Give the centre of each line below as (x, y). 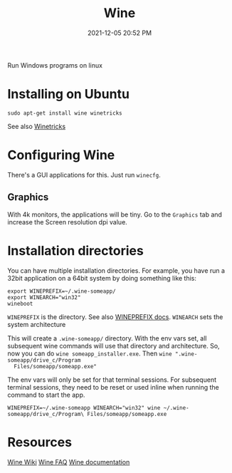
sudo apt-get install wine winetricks (65, 113)
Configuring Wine (61, 155)
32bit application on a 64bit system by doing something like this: (102, 278)
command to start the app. (46, 395)
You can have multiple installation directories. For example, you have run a (116, 270)
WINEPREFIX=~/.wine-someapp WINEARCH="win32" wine (84, 407)
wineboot (20, 303)
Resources (40, 442)
